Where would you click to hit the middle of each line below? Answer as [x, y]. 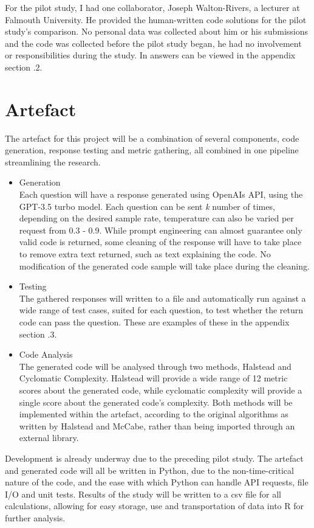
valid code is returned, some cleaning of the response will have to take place [160, 242]
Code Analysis [46, 354]
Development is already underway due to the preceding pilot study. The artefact [154, 458]
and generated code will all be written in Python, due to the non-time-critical [149, 470]
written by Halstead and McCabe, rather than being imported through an [157, 426]
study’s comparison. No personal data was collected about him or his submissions [157, 31]
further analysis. [35, 517]
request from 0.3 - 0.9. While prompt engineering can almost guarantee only [161, 230]
